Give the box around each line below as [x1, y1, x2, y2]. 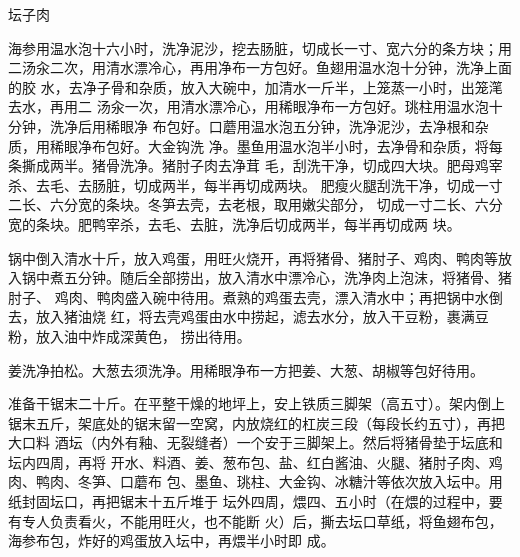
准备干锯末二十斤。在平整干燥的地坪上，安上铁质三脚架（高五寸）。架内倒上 [8, 393, 505, 414]
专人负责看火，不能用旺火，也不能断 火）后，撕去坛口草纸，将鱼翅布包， [21, 510, 503, 531]
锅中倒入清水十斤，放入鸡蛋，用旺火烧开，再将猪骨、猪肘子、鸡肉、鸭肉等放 [8, 247, 512, 268]
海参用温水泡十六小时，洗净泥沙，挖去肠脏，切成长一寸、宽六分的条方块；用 [8, 37, 512, 58]
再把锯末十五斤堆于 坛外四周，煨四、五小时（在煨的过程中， [91, 491, 489, 512]
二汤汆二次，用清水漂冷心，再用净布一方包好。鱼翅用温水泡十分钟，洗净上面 [8, 57, 512, 78]
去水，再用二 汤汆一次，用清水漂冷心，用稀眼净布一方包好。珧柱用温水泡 [8, 96, 489, 117]
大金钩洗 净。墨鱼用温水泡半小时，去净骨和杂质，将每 [147, 135, 503, 156]
